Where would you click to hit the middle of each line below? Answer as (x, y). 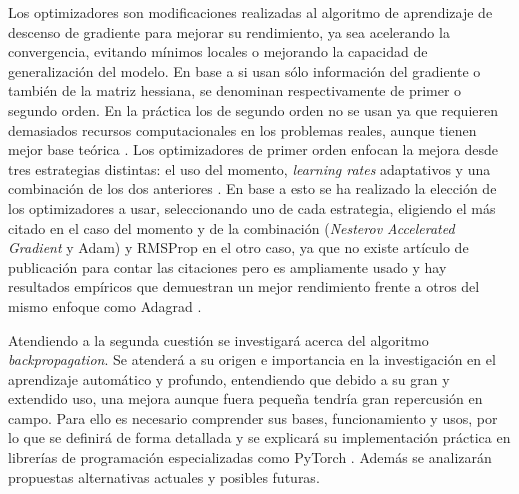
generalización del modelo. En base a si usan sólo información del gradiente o (244, 70)
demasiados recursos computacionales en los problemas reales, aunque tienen (242, 129)
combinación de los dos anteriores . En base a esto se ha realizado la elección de (252, 188)
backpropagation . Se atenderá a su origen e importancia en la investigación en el (252, 359)
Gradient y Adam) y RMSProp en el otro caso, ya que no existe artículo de (238, 247)
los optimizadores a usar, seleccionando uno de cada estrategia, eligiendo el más (252, 207)
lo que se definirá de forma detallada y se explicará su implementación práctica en (259, 437)
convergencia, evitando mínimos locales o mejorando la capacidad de (218, 51)
